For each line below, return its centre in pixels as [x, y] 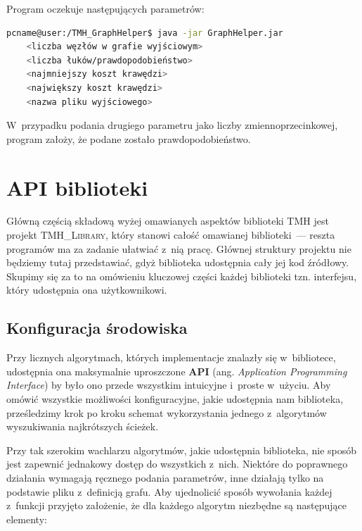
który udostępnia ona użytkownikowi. [87, 290]
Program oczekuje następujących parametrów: [105, 8]
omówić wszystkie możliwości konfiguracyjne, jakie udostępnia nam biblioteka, [175, 399]
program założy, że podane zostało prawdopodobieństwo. [129, 138]
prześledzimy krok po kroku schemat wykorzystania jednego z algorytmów [167, 412]
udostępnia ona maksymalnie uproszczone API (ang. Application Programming [177, 371]
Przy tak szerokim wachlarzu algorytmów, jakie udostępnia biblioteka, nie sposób [182, 450]
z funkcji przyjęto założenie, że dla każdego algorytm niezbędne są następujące [177, 505]
